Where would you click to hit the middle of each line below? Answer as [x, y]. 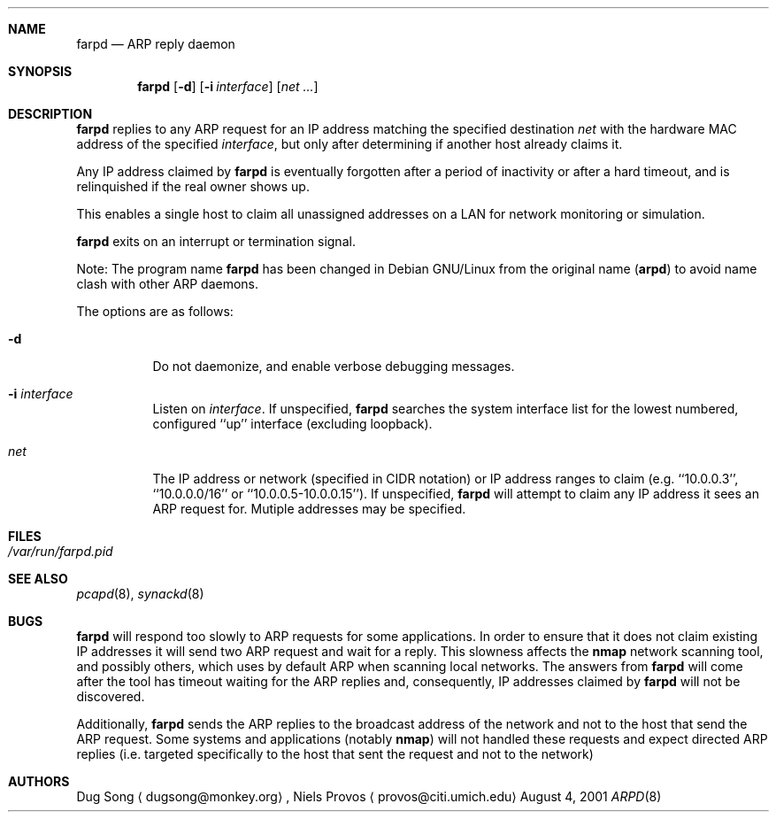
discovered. [111, 696]
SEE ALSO [38, 579]
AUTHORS [39, 781]
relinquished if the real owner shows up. [193, 186]
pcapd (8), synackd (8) [140, 594]
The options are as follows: [155, 311]
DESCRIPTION [50, 114]
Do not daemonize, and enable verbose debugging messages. [334, 366]
